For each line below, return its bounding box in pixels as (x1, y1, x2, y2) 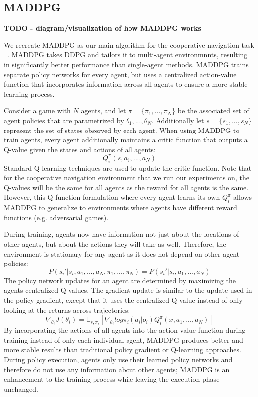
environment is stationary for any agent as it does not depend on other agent (4, 248, 240, 259)
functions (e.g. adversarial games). (4, 212, 109, 222)
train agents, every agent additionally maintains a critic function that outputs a (4, 134, 248, 145)
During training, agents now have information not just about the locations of (4, 229, 239, 239)
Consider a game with (4, 105, 71, 116)
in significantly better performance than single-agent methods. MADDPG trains (4, 59, 249, 69)
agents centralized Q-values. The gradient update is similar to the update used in (4, 285, 252, 295)
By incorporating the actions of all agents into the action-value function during (4, 325, 246, 335)
